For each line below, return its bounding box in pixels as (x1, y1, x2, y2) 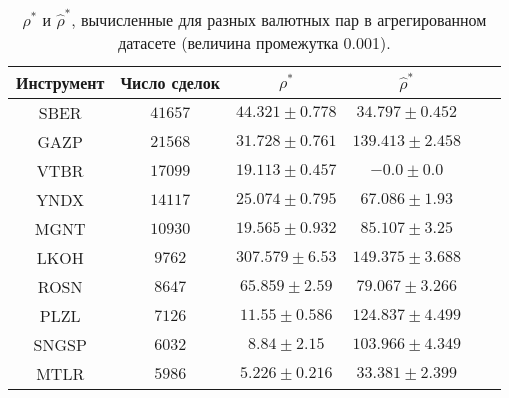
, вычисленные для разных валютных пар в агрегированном (71, 8, 487, 31)
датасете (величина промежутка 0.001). (118, 31, 391, 54)
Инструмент (16, 71, 105, 94)
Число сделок (120, 71, 221, 94)
